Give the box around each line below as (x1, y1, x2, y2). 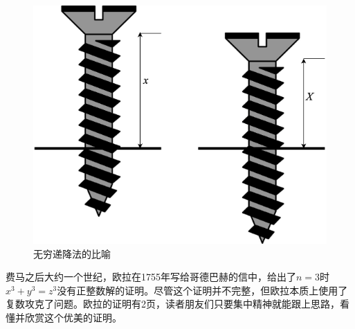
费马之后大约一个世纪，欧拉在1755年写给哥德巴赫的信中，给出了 (6, 269, 296, 284)
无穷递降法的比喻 (33, 246, 111, 260)
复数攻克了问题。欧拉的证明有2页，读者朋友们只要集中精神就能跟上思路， (6, 296, 340, 311)
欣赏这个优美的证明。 (24, 310, 122, 324)
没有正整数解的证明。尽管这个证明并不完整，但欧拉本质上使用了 (57, 283, 348, 297)
